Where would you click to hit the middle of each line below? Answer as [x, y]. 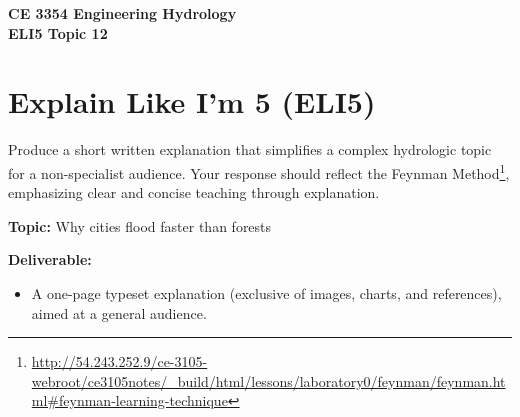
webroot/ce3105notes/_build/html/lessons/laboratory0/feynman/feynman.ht [268, 380]
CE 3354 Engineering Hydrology [122, 13]
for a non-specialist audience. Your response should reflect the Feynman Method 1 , [259, 171]
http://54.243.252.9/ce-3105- [119, 361]
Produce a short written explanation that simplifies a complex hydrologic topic [250, 149]
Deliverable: [50, 259]
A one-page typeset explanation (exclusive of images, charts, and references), [266, 292]
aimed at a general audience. [119, 312]
